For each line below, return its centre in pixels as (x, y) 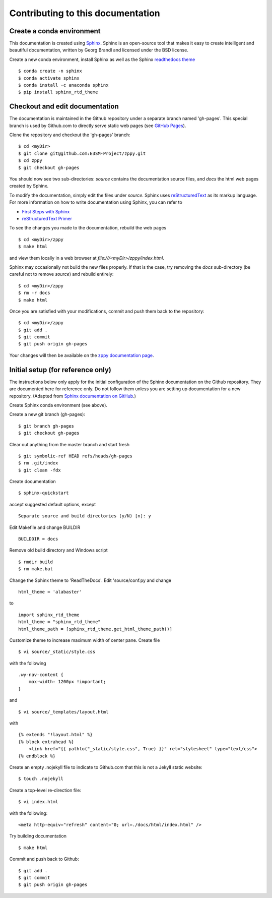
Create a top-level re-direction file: (45, 790)
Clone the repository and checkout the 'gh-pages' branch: (70, 135)
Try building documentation (38, 836)
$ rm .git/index (38, 463)
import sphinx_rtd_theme (49, 615)
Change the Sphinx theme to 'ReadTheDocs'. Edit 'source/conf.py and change (90, 580)
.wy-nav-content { (41, 675)
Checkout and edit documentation (64, 107)
